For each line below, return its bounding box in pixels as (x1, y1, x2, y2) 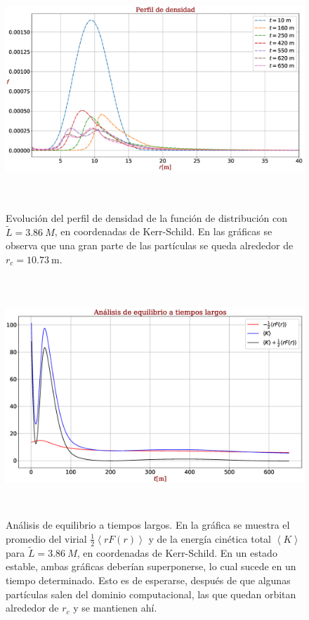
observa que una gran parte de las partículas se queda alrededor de (6, 238, 294, 253)
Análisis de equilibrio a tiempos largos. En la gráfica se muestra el (6, 517, 290, 532)
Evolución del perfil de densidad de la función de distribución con (6, 210, 288, 225)
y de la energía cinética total (148, 531, 272, 546)
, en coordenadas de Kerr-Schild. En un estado (77, 545, 277, 560)
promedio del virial (6, 531, 87, 546)
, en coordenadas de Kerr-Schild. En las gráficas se (54, 224, 272, 239)
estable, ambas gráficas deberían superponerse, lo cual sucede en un (6, 559, 296, 574)
